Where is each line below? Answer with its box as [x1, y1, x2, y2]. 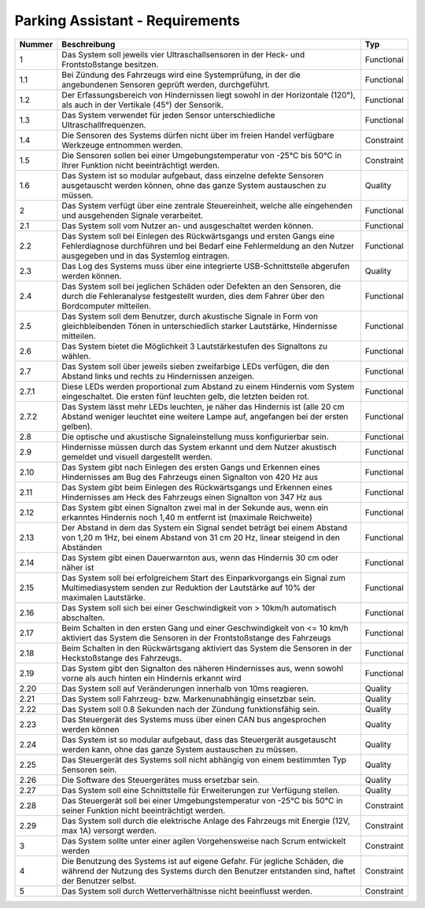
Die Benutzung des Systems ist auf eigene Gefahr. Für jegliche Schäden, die [61, 855, 344, 866]
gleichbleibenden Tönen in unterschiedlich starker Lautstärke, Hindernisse [61, 320, 338, 331]
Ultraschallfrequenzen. [61, 119, 146, 130]
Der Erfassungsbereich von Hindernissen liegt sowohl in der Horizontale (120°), [61, 89, 356, 100]
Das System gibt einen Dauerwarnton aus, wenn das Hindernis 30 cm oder [61, 552, 338, 563]
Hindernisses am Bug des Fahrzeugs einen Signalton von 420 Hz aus [61, 471, 319, 482]
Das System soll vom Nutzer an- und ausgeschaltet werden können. [61, 220, 314, 231]
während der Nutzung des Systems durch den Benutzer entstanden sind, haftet [61, 866, 356, 877]
